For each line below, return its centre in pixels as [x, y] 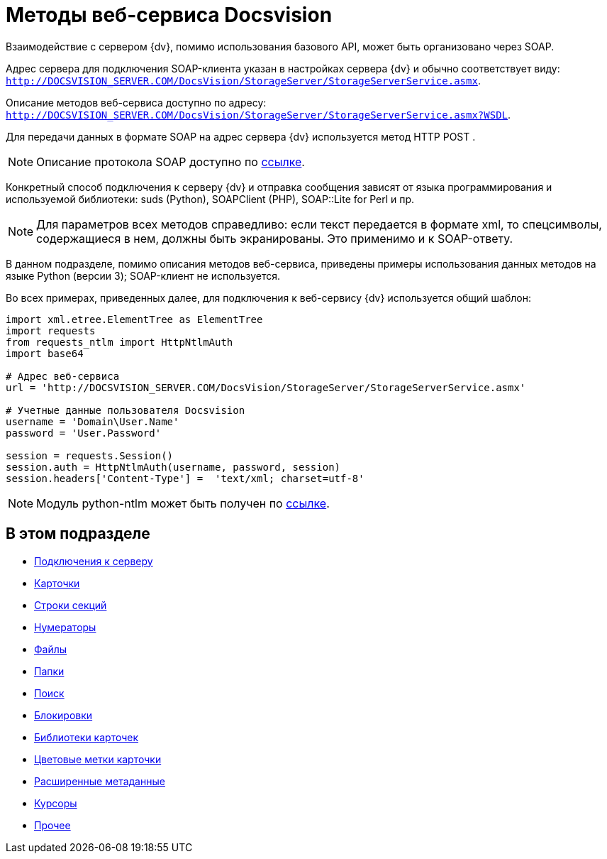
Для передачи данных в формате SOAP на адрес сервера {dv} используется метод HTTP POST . [241, 136]
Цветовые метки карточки [98, 759]
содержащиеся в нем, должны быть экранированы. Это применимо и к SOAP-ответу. [275, 238]
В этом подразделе [78, 534]
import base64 [45, 353]
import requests [51, 330]
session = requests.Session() [90, 455]
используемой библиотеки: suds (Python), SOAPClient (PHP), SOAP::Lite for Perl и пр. [210, 199]
